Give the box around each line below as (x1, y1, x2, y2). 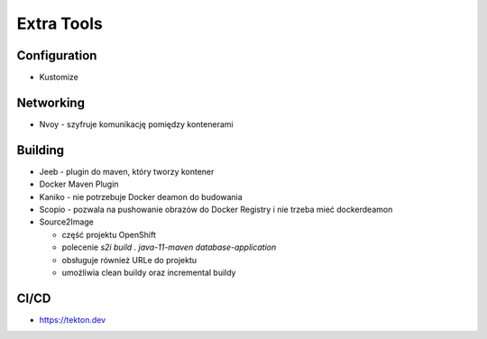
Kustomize (39, 72, 78, 83)
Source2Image (39, 216, 95, 227)
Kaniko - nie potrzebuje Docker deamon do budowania (39, 191, 243, 202)
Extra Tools (16, 14, 103, 33)
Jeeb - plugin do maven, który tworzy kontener (39, 166, 215, 177)
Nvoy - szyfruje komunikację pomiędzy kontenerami (39, 118, 234, 130)
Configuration (16, 48, 97, 63)
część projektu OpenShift (61, 229, 157, 240)
